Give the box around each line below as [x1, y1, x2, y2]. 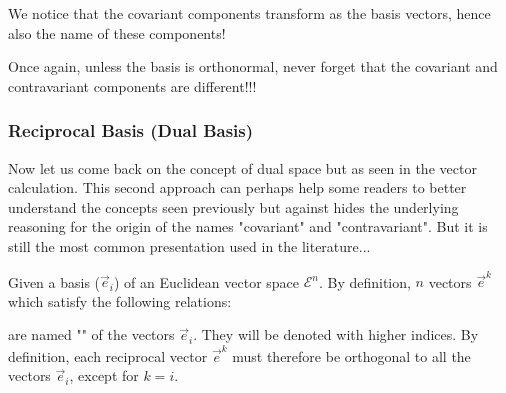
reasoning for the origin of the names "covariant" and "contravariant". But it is [8, 216, 488, 237]
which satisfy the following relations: [8, 290, 232, 311]
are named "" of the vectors [8, 324, 175, 345]
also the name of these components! [8, 22, 226, 43]
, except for [69, 365, 139, 386]
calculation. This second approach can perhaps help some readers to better [8, 177, 467, 198]
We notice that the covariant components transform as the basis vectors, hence [8, 3, 491, 23]
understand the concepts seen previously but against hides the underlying [8, 196, 459, 217]
